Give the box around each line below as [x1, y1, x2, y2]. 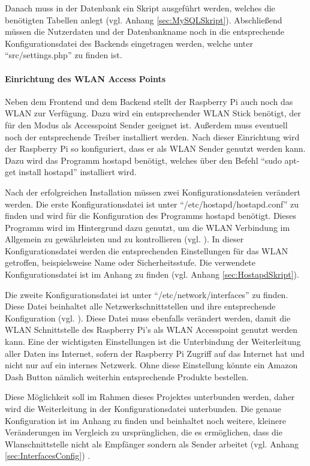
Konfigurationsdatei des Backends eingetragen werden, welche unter [5, 37, 253, 49]
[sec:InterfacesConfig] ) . [5, 449, 91, 462]
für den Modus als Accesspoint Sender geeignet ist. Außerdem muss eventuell [5, 118, 288, 131]
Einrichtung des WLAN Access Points [5, 72, 166, 85]
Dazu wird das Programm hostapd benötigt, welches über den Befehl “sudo [5, 154, 282, 166]
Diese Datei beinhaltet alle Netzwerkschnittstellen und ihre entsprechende [5, 300, 276, 312]
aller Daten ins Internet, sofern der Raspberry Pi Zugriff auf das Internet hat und [5, 347, 305, 359]
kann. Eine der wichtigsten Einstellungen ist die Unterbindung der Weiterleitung [5, 335, 301, 348]
